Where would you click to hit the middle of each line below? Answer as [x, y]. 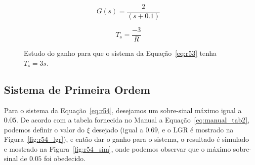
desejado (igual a [118, 129]
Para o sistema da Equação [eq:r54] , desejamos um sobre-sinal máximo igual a [123, 110]
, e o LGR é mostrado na [196, 129]
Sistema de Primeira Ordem [77, 89]
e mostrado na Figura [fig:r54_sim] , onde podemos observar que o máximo [118, 148]
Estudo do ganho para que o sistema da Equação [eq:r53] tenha [120, 53]
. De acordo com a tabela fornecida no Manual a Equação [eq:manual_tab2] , [133, 120]
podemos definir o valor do [44, 129]
